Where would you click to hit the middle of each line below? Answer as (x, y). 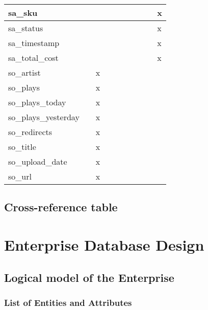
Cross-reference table (61, 207)
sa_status (26, 28)
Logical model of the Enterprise (89, 277)
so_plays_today (37, 102)
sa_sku (23, 13)
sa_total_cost (33, 58)
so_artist (24, 72)
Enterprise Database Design (104, 244)
